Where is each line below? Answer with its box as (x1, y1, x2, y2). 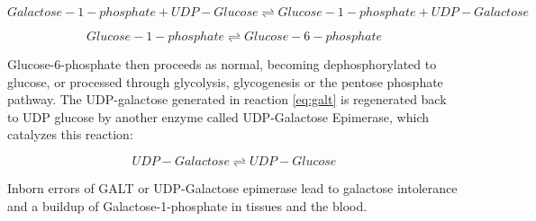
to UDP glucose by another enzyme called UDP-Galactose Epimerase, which (7, 107, 430, 126)
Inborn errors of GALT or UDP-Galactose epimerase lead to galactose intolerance (7, 178, 458, 197)
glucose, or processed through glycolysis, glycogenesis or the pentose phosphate (7, 72, 443, 91)
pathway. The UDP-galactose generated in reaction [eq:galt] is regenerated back (7, 90, 447, 109)
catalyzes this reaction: (7, 125, 133, 144)
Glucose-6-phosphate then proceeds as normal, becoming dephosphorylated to (7, 55, 437, 73)
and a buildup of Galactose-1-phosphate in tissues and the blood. (7, 196, 368, 215)
